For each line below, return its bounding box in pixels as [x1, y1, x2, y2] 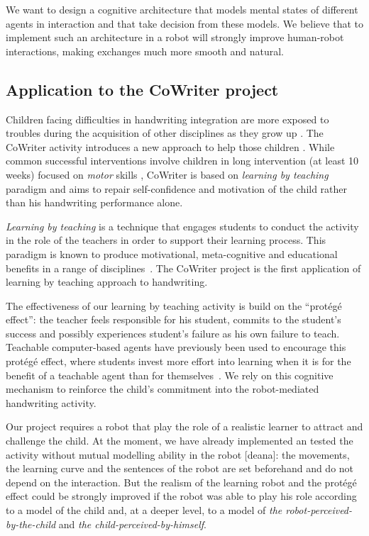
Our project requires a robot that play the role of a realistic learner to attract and [6, 419, 363, 434]
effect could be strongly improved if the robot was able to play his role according [6, 488, 357, 503]
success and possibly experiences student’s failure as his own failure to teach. [6, 325, 340, 340]
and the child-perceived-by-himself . [58, 516, 206, 531]
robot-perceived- [285, 503, 353, 518]
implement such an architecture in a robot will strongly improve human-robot [6, 30, 344, 45]
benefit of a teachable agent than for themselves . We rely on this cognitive [6, 367, 334, 382]
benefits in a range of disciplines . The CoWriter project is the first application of [6, 260, 361, 275]
